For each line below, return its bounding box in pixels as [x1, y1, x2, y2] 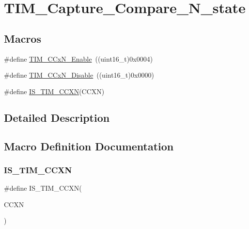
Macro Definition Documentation [4, 138, 174, 153]
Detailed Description [4, 110, 110, 125]
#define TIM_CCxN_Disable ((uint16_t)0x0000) [4, 70, 154, 80]
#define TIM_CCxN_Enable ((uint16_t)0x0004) [4, 53, 153, 64]
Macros [4, 31, 41, 46]
